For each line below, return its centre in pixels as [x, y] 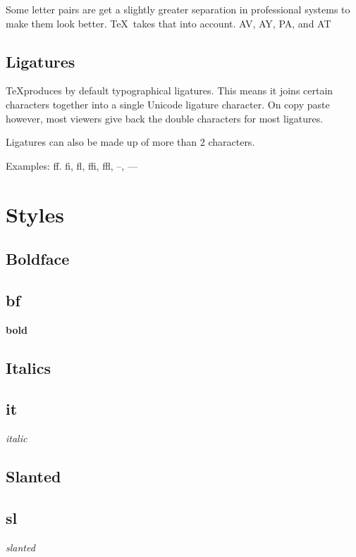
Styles [35, 214]
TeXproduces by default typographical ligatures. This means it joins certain [170, 90]
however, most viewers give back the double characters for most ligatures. [165, 118]
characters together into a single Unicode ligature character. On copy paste [168, 104]
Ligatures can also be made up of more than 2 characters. [130, 142]
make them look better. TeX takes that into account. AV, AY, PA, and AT [168, 23]
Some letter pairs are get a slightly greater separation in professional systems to [178, 9]
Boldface [38, 259]
